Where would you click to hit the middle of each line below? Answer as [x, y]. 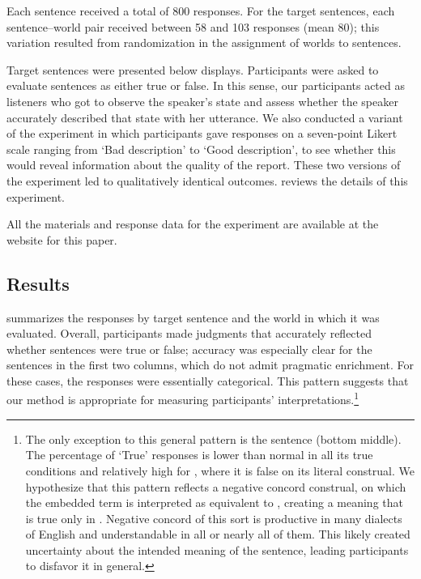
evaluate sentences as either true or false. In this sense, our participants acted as [206, 85]
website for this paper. [62, 239]
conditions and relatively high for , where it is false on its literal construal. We [220, 470]
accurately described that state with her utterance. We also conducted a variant [205, 117]
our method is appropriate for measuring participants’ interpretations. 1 [183, 398]
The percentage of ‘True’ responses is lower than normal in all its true [199, 455]
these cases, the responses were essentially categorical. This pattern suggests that [208, 380]
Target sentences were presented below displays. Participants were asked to [193, 69]
